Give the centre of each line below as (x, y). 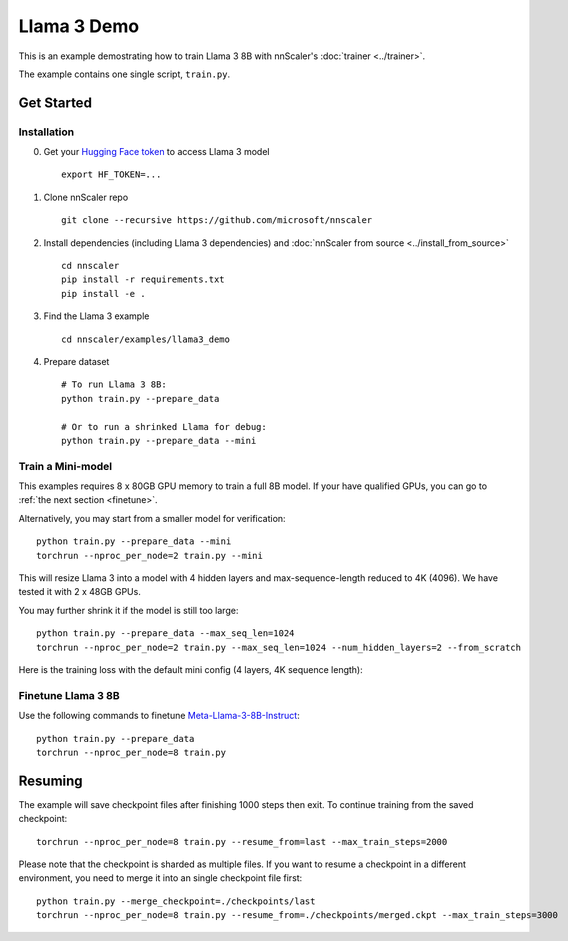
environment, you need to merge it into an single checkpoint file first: (160, 878)
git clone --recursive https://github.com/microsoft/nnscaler (217, 220)
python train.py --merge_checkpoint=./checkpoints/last (176, 901)
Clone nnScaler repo (86, 197)
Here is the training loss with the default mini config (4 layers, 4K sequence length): (191, 669)
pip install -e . (103, 293)
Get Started (55, 102)
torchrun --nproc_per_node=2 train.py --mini (150, 555)
